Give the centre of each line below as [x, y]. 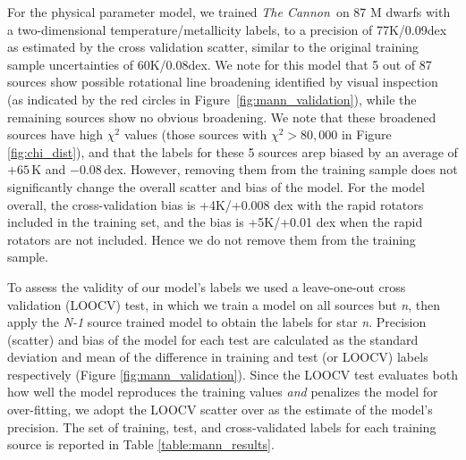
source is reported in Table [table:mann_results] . [141, 444]
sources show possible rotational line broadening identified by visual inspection [223, 82]
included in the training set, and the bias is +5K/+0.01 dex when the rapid [215, 222]
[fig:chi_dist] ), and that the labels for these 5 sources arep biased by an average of [233, 151]
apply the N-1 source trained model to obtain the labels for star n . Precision [217, 322]
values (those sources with [195, 134]
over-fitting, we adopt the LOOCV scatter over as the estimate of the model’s [220, 410]
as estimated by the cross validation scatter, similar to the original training [213, 47]
